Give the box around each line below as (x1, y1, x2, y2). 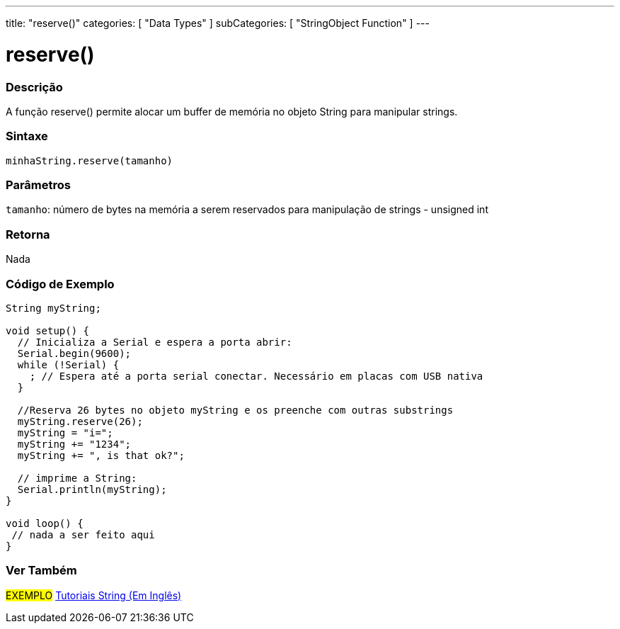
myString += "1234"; (17, 438, 132, 450)
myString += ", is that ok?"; (17, 449, 185, 461)
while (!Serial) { (17, 358, 120, 370)
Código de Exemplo (6, 276, 115, 291)
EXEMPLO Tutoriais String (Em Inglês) (6, 589, 182, 601)
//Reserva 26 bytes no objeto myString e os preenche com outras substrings (17, 404, 454, 416)
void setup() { (6, 324, 90, 336)
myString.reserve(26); (17, 415, 143, 427)
